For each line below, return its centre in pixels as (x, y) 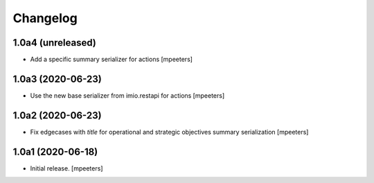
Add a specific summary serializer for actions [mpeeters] (112, 60)
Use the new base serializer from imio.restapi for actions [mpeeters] (127, 95)
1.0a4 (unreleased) (54, 43)
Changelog (45, 18)
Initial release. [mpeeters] (66, 168)
